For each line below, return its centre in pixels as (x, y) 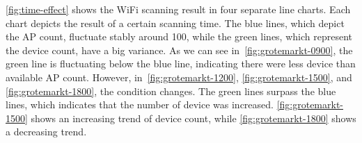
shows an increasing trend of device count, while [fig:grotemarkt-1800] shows (194, 118)
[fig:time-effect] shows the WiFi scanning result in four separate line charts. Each (178, 9)
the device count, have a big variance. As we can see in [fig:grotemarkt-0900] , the (179, 50)
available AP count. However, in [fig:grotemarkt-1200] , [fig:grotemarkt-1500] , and (179, 77)
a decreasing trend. (46, 132)
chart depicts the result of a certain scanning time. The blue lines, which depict (175, 23)
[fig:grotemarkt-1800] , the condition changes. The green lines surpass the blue (171, 91)
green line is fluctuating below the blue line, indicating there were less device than (181, 64)
